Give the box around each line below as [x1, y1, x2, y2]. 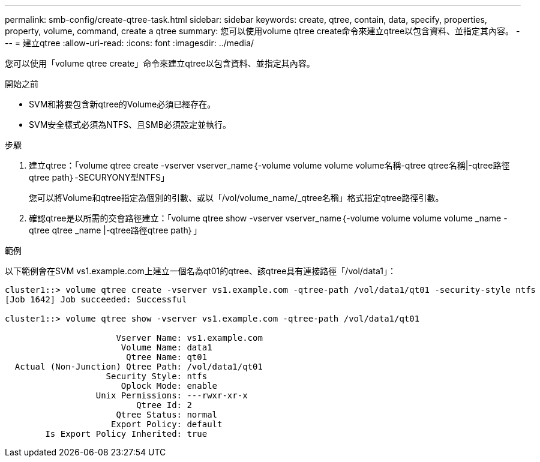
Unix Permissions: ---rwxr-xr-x [95, 391, 248, 400]
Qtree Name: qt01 [126, 352, 208, 362]
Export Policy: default [111, 419, 223, 429]
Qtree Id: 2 [136, 400, 192, 410]
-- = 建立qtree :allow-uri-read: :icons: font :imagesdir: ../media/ [5, 38, 254, 48]
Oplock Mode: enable [121, 381, 218, 391]
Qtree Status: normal [116, 410, 218, 419]
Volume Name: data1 [121, 343, 212, 352]
